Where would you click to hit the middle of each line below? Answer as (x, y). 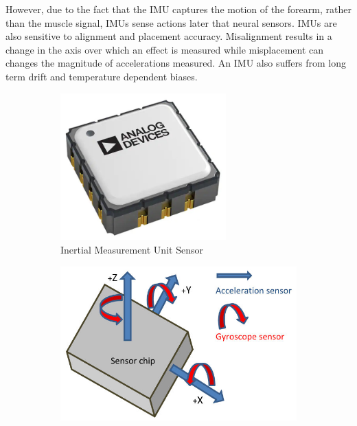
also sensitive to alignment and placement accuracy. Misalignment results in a (169, 36)
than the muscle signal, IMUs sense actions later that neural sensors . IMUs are (171, 22)
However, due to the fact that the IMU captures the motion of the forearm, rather (178, 9)
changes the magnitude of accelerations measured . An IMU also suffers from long (176, 63)
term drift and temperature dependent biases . (102, 76)
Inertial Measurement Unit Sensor (132, 250)
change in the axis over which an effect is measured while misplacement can (165, 49)
